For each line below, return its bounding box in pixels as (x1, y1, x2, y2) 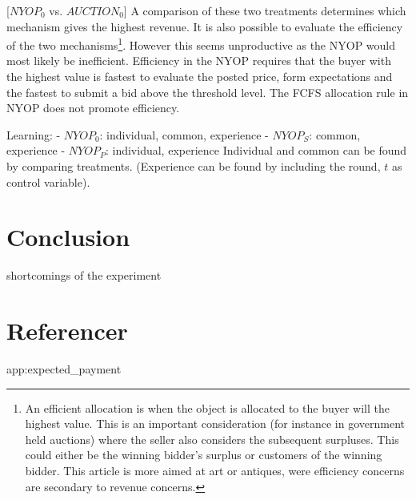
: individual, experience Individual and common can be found (105, 142, 407, 159)
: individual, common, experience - (99, 126, 269, 143)
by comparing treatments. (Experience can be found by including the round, (6, 158, 381, 174)
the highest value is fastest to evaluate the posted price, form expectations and (6, 68, 393, 85)
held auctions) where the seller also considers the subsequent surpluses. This (25, 430, 399, 447)
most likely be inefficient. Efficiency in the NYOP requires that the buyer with (6, 52, 391, 69)
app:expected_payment (6, 361, 122, 377)
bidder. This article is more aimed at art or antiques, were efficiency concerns (25, 462, 405, 478)
